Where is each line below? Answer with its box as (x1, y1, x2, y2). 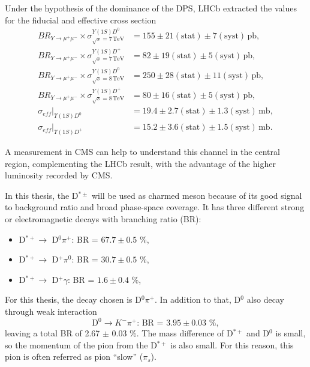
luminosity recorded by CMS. (5, 169, 113, 181)
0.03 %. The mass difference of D (112, 327, 233, 339)
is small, (275, 327, 306, 339)
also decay (246, 293, 284, 306)
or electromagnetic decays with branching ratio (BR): (5, 213, 201, 225)
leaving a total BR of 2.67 (5, 327, 100, 339)
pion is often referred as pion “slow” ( (5, 350, 143, 363)
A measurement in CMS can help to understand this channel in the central (5, 145, 280, 158)
